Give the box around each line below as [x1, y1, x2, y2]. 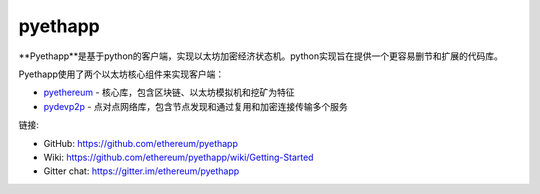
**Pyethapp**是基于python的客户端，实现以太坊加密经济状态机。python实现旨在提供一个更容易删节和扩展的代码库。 [18, 50, 504, 62]
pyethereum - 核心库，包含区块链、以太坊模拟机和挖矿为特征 [43, 86, 295, 99]
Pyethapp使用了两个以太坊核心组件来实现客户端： [18, 68, 225, 80]
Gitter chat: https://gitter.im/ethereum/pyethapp [43, 165, 240, 177]
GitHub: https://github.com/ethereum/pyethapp [43, 137, 239, 149]
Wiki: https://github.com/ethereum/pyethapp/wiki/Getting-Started [43, 151, 314, 163]
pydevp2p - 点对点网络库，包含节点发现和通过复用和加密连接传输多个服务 [43, 100, 349, 112]
